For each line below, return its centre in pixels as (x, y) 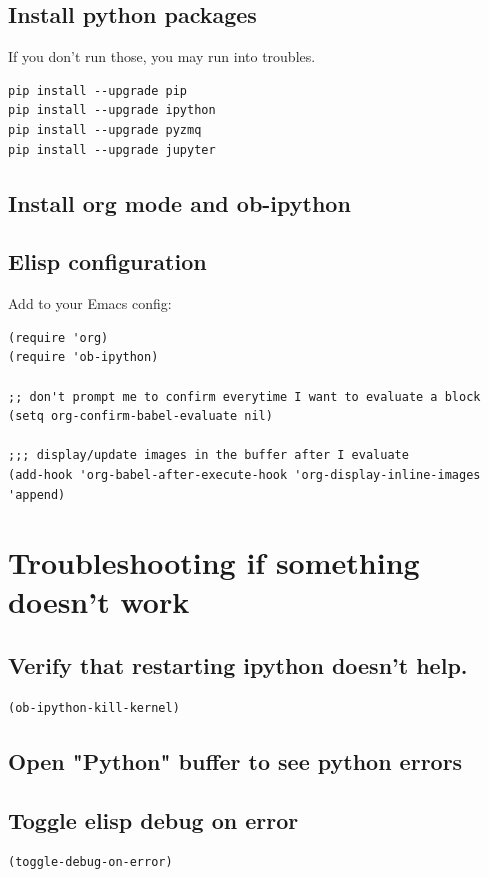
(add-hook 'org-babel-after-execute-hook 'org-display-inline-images (244, 474)
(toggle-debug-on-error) (90, 862)
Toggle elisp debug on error (153, 819)
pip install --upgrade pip (97, 90)
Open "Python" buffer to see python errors (235, 760)
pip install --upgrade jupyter (112, 149)
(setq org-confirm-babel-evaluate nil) (140, 416)
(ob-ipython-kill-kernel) (94, 707)
